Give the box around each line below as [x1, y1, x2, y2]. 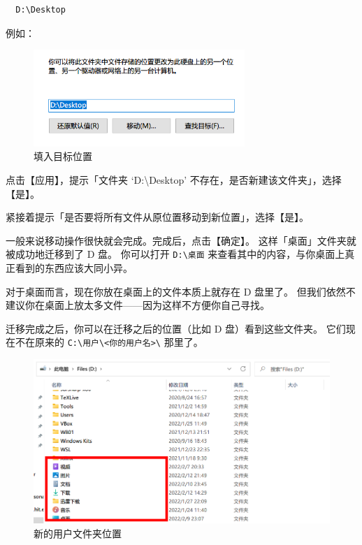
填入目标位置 [34, 149, 92, 163]
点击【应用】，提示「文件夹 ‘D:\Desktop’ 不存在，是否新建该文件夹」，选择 [6, 172, 342, 187]
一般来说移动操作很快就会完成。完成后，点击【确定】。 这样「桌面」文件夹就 [6, 233, 356, 247]
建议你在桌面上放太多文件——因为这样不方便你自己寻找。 [6, 298, 270, 312]
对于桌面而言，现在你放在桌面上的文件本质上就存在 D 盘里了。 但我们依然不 [6, 284, 356, 298]
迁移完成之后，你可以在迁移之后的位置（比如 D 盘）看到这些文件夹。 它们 [6, 321, 346, 335]
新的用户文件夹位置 [34, 525, 122, 540]
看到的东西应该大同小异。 [15, 260, 133, 275]
